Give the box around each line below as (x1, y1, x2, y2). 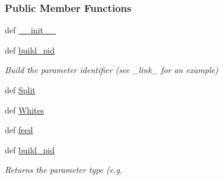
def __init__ (5, 24, 56, 36)
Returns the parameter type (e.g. (5, 163, 123, 176)
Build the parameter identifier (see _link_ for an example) (5, 64, 218, 76)
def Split (5, 84, 36, 96)
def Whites (5, 103, 44, 116)
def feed (5, 124, 33, 136)
